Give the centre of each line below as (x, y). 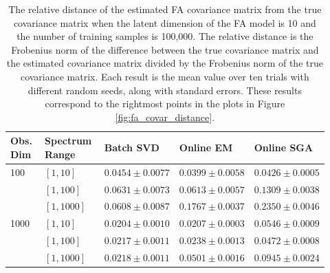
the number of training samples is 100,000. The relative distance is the (165, 36)
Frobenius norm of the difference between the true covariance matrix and (165, 49)
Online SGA (284, 148)
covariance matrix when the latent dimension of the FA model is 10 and (165, 22)
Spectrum (68, 141)
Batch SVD (132, 148)
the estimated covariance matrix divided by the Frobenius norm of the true (165, 63)
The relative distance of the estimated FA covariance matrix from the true (165, 9)
